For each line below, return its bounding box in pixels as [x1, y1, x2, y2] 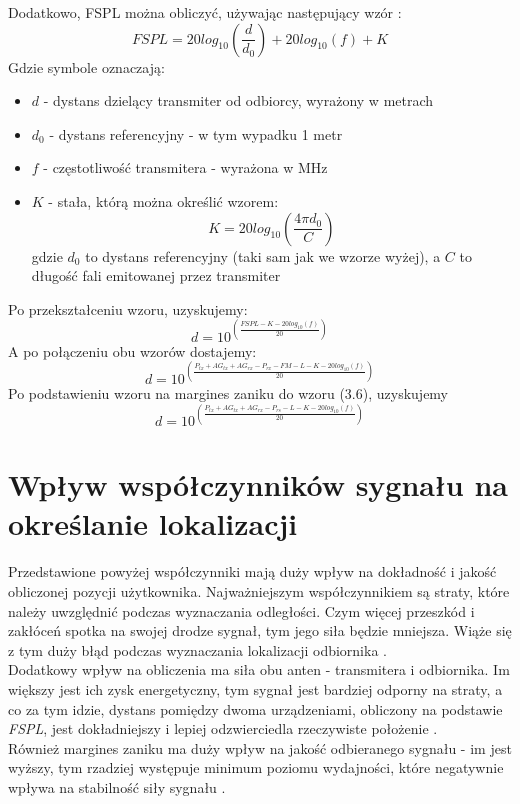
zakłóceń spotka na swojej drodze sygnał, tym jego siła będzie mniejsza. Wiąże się [8, 620, 512, 641]
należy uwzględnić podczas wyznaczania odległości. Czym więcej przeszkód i [8, 600, 475, 621]
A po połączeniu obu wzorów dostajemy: [8, 340, 257, 361]
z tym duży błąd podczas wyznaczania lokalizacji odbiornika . [8, 639, 387, 660]
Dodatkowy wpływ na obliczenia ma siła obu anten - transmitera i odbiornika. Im [8, 659, 510, 680]
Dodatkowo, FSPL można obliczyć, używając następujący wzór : [8, 2, 402, 22]
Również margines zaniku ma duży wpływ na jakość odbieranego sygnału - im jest [8, 737, 512, 758]
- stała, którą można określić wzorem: [48, 190, 279, 211]
